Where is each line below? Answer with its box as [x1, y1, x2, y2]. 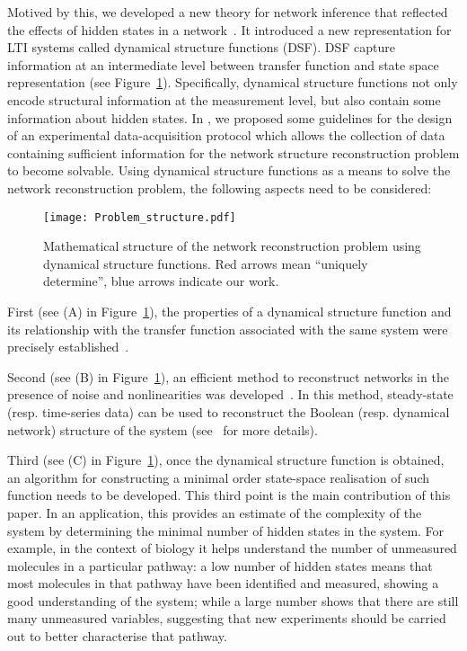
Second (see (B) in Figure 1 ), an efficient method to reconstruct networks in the [7, 367, 449, 386]
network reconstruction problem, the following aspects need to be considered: [7, 178, 432, 197]
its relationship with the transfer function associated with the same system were [7, 319, 448, 338]
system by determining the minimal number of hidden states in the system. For [7, 521, 445, 540]
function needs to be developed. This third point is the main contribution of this [7, 486, 451, 504]
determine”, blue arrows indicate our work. [43, 272, 279, 290]
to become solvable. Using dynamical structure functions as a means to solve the [7, 161, 451, 180]
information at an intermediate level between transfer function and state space [7, 55, 439, 74]
